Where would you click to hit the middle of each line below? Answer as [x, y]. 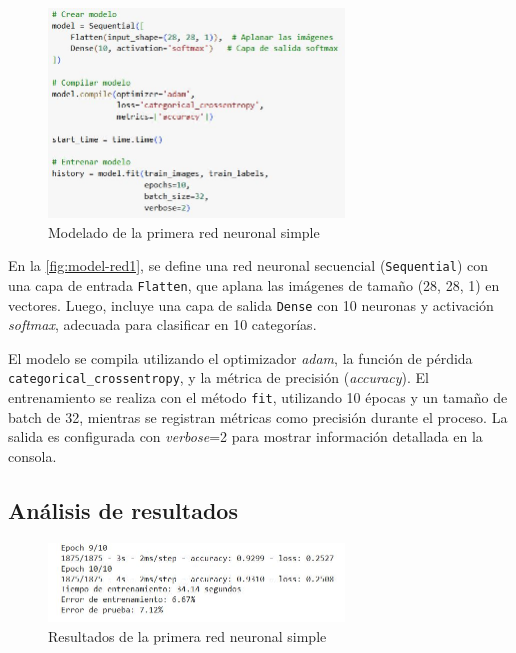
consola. [32, 455]
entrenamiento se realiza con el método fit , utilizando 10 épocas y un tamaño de [258, 397]
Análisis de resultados [123, 509]
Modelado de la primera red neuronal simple [184, 231]
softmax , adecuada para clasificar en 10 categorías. [162, 324]
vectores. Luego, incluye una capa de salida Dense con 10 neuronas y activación [251, 304]
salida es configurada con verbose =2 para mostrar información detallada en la [245, 436]
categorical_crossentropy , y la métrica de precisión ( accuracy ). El [218, 377]
